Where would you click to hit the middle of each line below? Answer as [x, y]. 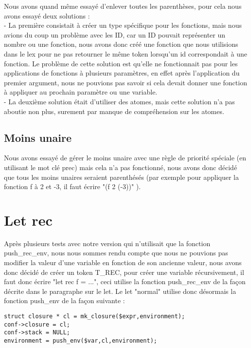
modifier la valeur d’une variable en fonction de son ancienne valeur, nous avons [123, 262]
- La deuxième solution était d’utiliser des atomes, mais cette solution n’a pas [119, 101]
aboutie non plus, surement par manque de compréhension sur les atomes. [114, 111]
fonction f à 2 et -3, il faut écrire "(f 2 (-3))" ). [72, 186]
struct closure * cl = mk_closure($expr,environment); [95, 316]
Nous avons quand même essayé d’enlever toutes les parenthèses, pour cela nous [123, 6]
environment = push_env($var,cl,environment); [81, 340]
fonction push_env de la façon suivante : [64, 300]
